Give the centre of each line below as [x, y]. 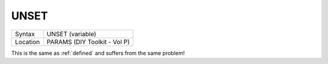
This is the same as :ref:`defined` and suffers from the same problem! [98, 53]
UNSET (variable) [71, 34]
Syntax [25, 34]
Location [27, 42]
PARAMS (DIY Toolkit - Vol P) [88, 42]
